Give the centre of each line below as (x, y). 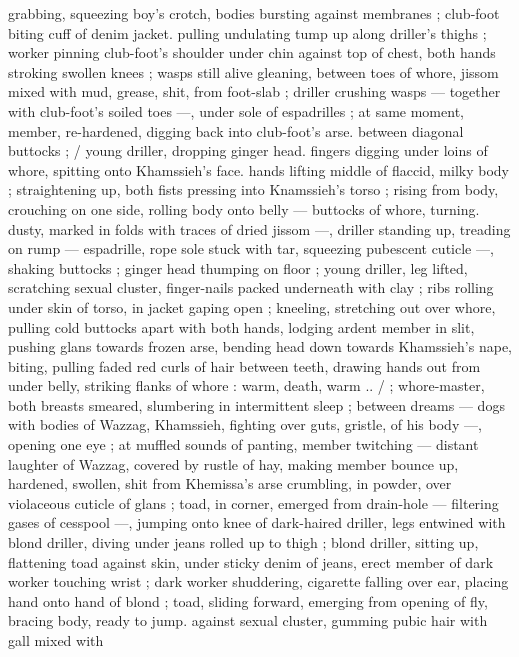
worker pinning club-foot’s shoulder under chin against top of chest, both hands (252, 52)
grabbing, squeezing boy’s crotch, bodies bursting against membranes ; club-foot (254, 13)
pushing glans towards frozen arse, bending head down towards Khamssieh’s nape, (260, 346)
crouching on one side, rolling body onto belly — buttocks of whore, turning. (244, 208)
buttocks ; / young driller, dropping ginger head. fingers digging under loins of (248, 150)
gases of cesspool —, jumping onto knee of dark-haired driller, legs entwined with (257, 522)
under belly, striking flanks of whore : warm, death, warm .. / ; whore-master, (246, 385)
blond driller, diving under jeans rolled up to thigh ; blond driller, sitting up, (243, 542)
